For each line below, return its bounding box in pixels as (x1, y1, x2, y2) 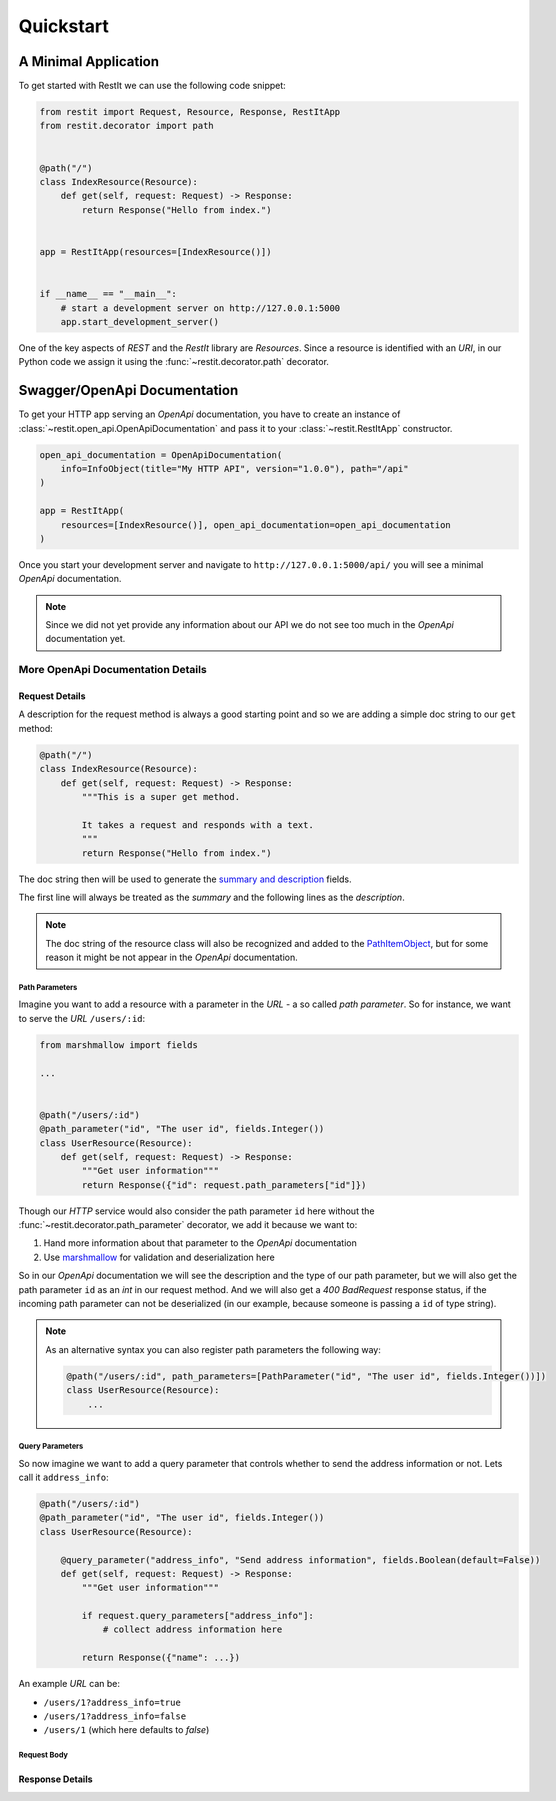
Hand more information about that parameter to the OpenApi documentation (43, 1237, 357, 1249)
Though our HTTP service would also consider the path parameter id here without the (18, 1205, 375, 1217)
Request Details (18, 690, 86, 702)
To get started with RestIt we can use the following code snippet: (18, 80, 287, 92)
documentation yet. (45, 633, 126, 645)
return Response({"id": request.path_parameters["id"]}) (81, 1179, 367, 1190)
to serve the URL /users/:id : (18, 1012, 146, 1024)
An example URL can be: (18, 1678, 120, 1690)
